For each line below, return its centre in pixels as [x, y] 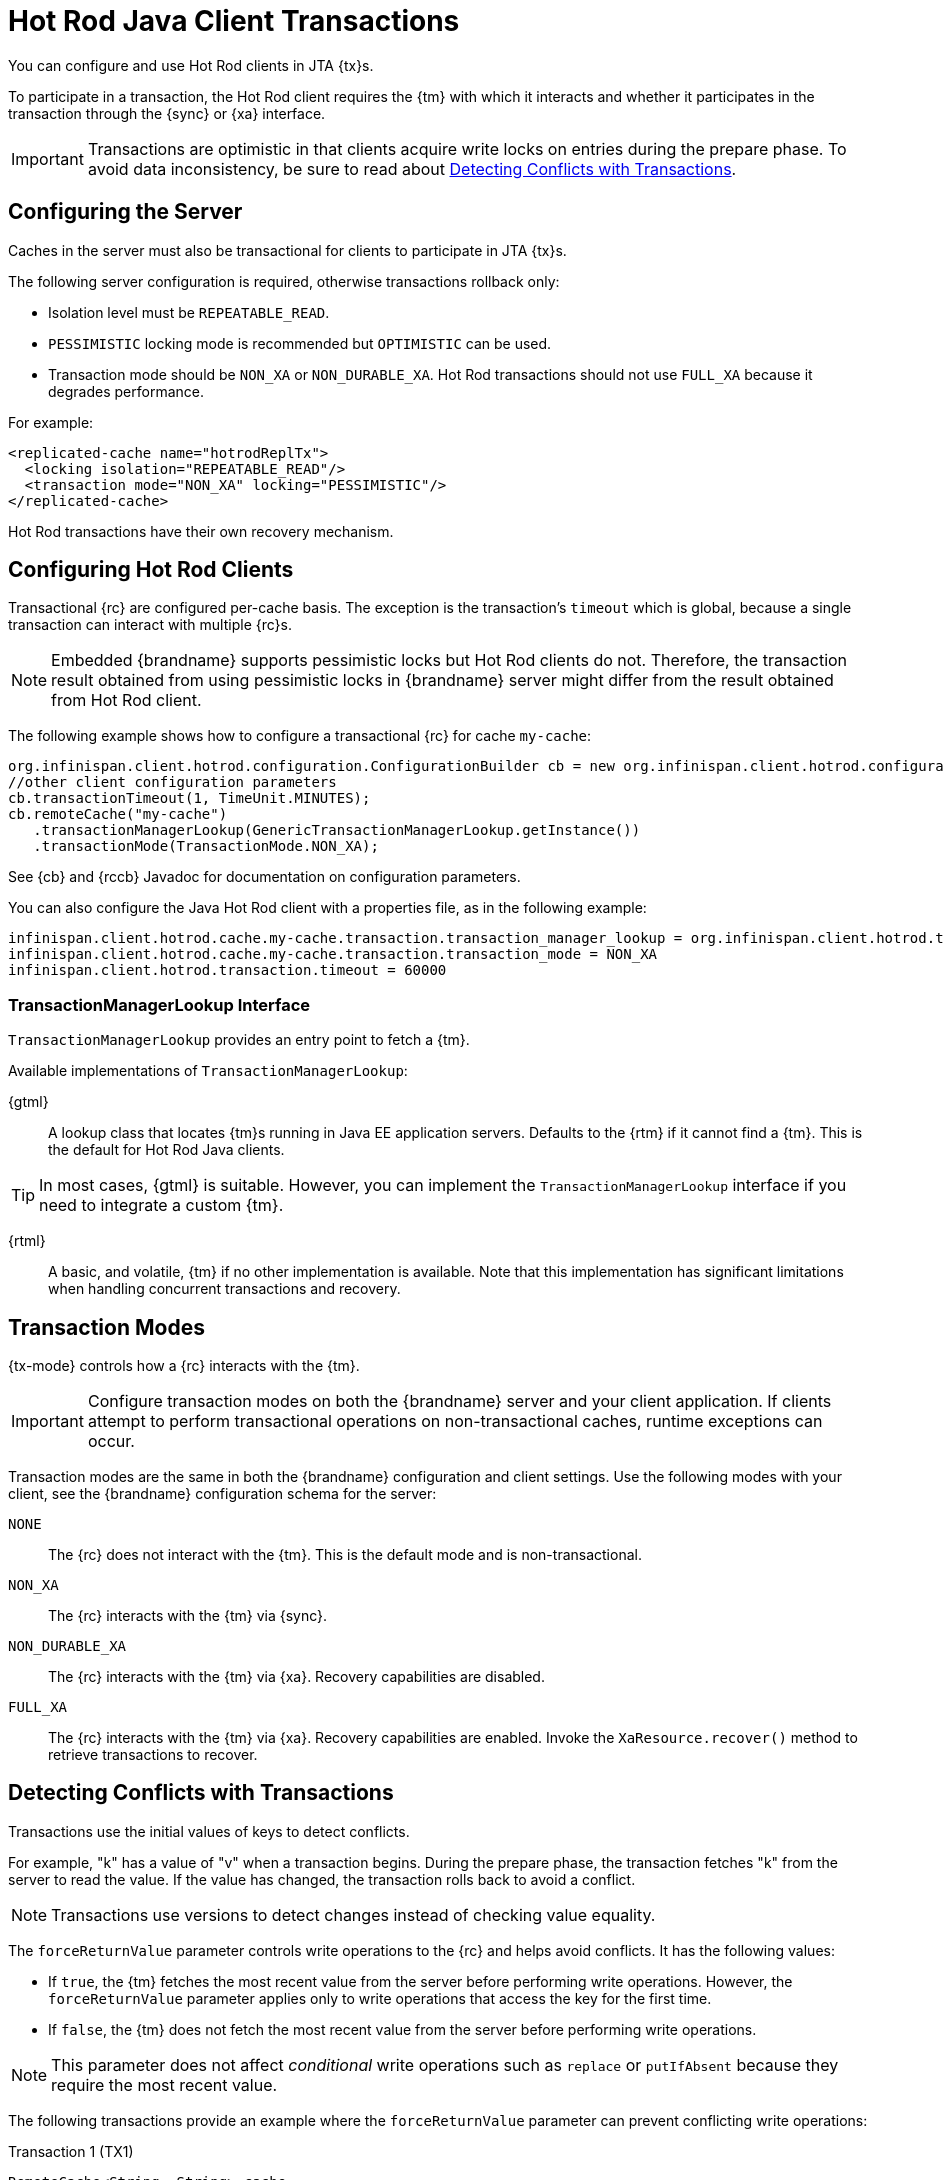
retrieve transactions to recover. [153, 1755]
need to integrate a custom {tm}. [161, 1205]
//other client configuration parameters [172, 782]
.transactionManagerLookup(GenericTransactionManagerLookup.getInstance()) [337, 830]
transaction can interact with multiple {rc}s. [150, 625]
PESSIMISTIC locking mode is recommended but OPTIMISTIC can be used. [300, 343]
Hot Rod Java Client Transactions [234, 21]
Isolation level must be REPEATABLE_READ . [189, 312]
